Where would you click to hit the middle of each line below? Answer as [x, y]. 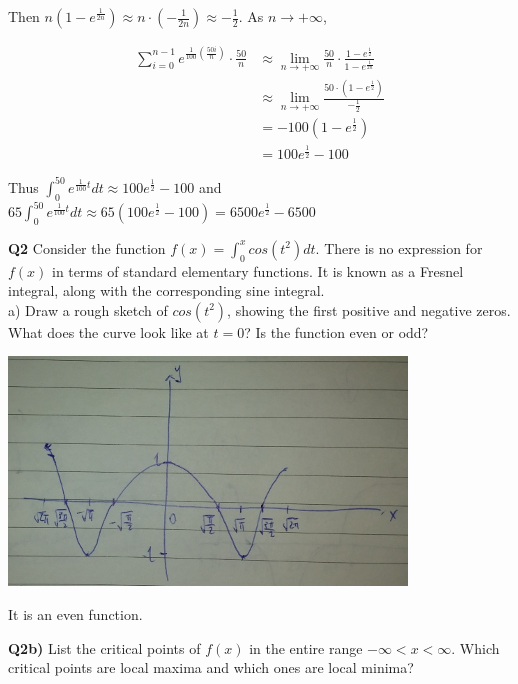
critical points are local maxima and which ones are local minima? [211, 667]
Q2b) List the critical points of [104, 647]
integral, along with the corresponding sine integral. [166, 290]
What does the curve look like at [108, 331]
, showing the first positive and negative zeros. [369, 309]
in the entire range [306, 647]
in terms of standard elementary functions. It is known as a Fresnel [258, 270]
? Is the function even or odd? [336, 331]
